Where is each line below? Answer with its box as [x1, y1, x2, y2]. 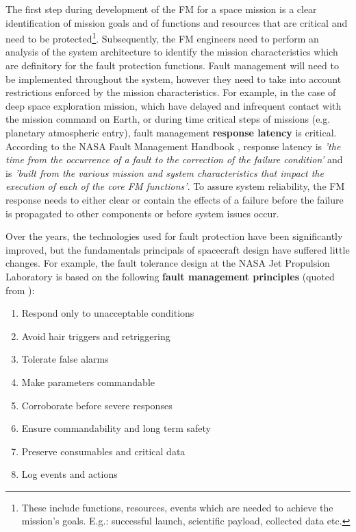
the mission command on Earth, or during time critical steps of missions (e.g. [5, 112, 331, 126]
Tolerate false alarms [21, 352, 109, 366]
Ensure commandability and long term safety [21, 421, 211, 435]
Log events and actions [21, 467, 118, 481]
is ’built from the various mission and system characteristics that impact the [5, 165, 324, 180]
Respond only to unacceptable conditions [21, 306, 194, 320]
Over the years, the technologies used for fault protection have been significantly [5, 229, 343, 243]
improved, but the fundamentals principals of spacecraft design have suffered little [5, 242, 350, 256]
